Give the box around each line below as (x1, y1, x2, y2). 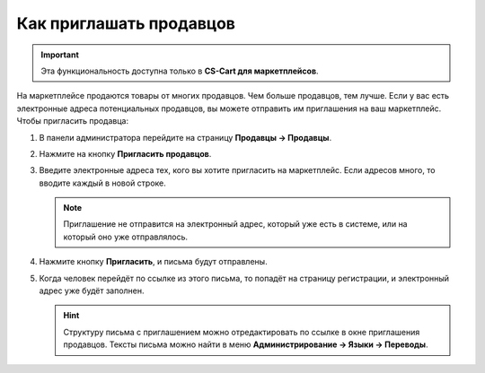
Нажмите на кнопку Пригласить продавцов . (39, 148, 212, 159)
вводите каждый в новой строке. (39, 178, 166, 188)
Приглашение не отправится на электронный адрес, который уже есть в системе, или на (63, 219, 408, 230)
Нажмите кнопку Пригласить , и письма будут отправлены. (39, 256, 269, 267)
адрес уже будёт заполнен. (39, 285, 145, 296)
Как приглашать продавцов (16, 13, 235, 33)
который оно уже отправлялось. (63, 231, 189, 242)
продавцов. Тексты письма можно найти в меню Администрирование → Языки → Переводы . (63, 339, 428, 350)
